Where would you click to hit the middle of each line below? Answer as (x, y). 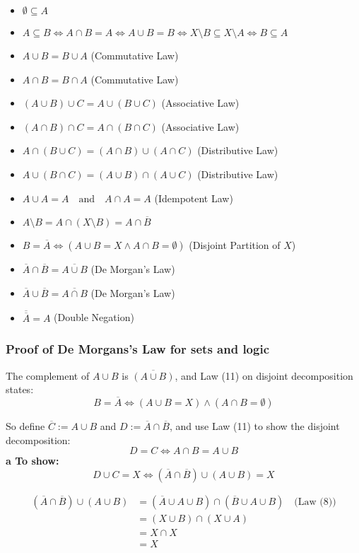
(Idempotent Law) (194, 198)
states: (20, 389)
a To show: (33, 461)
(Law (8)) (315, 502)
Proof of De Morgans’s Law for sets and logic (138, 349)
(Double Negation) (94, 317)
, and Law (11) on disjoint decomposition (264, 375)
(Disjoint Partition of (235, 245)
